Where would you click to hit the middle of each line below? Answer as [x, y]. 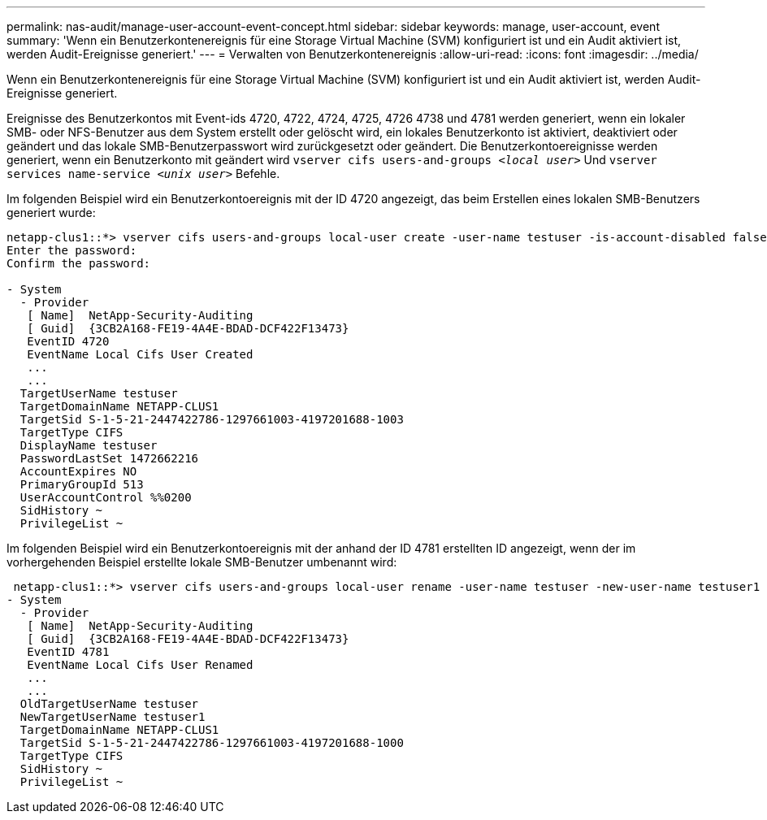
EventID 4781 [68, 652]
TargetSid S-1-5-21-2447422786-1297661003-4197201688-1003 [212, 419]
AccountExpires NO [78, 471]
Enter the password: [72, 250]
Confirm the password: [79, 263]
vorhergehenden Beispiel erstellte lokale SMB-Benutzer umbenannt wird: [202, 562]
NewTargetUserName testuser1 [113, 717]
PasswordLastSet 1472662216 [109, 458]
